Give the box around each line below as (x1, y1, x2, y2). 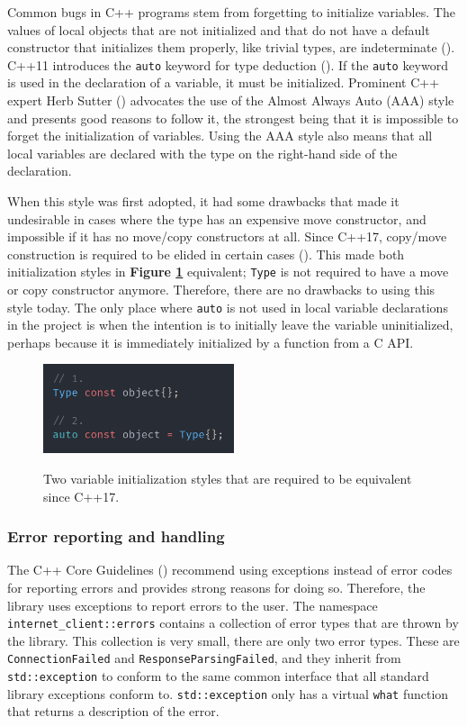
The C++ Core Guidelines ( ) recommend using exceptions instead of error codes (7, 560, 453, 579)
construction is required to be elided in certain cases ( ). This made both (7, 244, 405, 263)
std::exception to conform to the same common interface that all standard (7, 667, 429, 685)
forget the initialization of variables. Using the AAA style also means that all (7, 126, 433, 145)
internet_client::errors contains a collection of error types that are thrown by (7, 613, 459, 632)
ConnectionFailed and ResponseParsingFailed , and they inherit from (7, 649, 401, 667)
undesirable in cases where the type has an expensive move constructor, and (7, 209, 427, 228)
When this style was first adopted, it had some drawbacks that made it (7, 192, 400, 210)
